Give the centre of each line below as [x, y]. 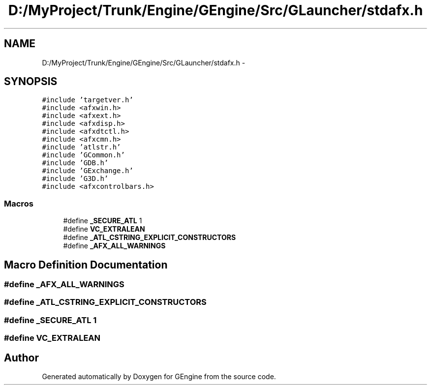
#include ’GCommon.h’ [83, 155]
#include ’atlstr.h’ [81, 147]
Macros [19, 203]
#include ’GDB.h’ [75, 163]
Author [21, 358]
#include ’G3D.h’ [75, 179]
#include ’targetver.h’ [88, 100]
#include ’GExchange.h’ [88, 171]
